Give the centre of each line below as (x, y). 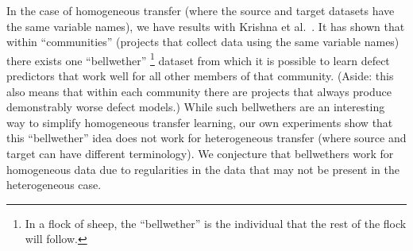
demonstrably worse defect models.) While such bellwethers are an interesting (196, 107)
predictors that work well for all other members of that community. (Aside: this (200, 76)
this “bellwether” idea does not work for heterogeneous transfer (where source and (206, 138)
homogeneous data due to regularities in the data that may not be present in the (203, 169)
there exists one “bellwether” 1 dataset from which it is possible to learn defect (198, 59)
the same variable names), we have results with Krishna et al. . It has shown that (206, 26)
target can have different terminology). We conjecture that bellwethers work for (200, 153)
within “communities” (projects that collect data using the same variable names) (203, 42)
